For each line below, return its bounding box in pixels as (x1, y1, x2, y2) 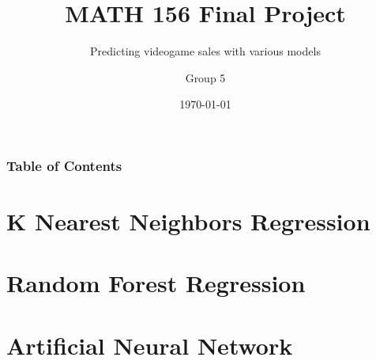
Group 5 (185, 69, 226, 85)
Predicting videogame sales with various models (90, 43, 321, 59)
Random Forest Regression (6, 267, 306, 299)
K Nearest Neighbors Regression (6, 205, 370, 237)
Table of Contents (6, 155, 122, 175)
